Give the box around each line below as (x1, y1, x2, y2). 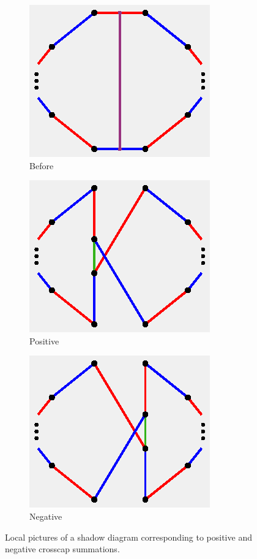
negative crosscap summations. (5, 542, 120, 555)
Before (29, 159, 54, 172)
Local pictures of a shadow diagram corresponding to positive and (5, 530, 252, 543)
